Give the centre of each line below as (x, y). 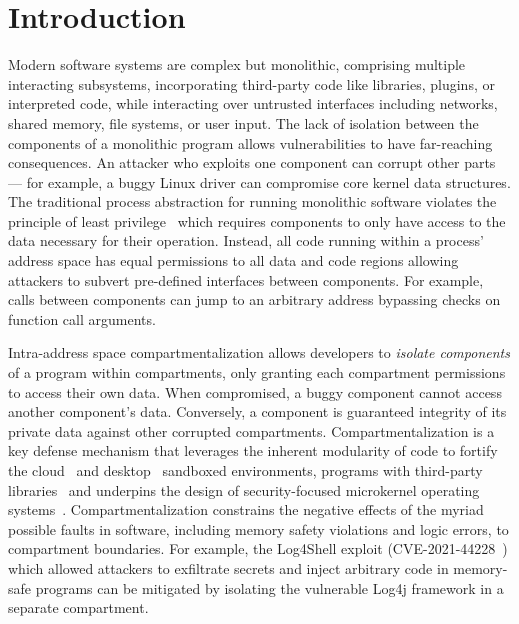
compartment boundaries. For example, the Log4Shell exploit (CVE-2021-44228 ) (258, 548)
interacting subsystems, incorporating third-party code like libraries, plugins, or (251, 83)
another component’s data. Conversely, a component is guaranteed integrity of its (257, 411)
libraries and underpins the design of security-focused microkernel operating (244, 489)
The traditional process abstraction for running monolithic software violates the (252, 201)
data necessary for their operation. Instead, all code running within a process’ (246, 240)
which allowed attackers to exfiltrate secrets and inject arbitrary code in (228, 567)
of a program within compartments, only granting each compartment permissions (257, 372)
